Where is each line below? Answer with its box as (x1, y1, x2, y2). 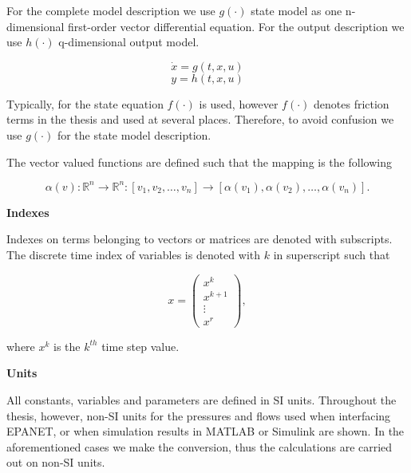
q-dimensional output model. (58, 34, 200, 50)
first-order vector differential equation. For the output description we (68, 18, 405, 34)
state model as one (251, 2, 342, 18)
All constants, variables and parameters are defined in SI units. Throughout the (6, 392, 397, 408)
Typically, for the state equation (6, 95, 164, 112)
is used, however (199, 95, 279, 112)
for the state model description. (57, 126, 211, 143)
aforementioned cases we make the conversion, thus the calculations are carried (6, 438, 393, 455)
